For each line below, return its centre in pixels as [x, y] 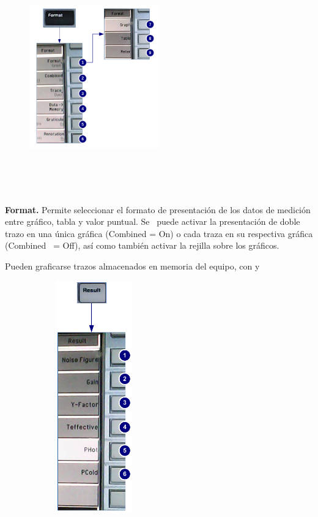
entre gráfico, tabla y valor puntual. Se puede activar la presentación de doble [153, 221]
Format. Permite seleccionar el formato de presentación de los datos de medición [158, 209]
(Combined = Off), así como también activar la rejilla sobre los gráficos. [142, 245]
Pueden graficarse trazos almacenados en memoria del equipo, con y [132, 266]
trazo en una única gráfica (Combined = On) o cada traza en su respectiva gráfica [159, 233]
